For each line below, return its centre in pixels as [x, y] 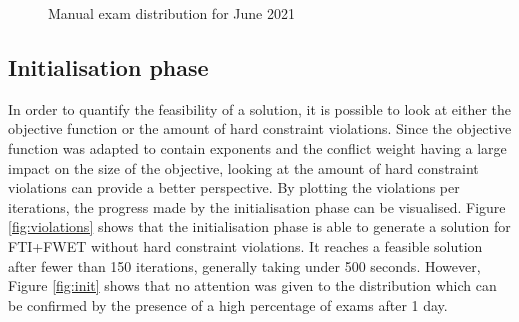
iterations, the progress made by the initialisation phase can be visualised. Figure [257, 206]
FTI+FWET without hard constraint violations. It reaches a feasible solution [245, 245]
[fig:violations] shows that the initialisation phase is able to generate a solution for [259, 226]
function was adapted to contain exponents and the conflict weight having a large [257, 147]
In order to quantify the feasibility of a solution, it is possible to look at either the [259, 108]
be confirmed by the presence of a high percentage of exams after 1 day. [228, 304]
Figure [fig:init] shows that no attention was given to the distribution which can [252, 285]
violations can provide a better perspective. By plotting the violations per [234, 187]
